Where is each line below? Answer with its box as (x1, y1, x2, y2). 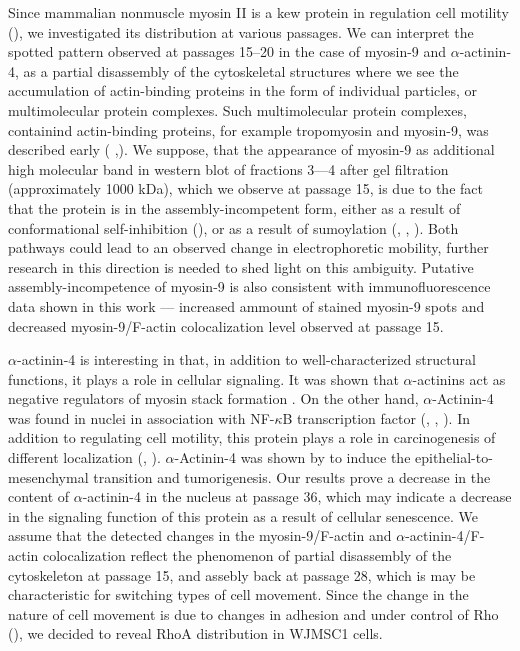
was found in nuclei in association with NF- (8, 407, 275, 428)
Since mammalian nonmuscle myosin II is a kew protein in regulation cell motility (8, 2, 509, 22)
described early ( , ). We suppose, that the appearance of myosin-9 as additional (8, 139, 495, 160)
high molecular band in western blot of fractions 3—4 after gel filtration (8, 158, 449, 179)
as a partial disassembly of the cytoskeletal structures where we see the (23, 60, 459, 81)
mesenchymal (8, 466, 89, 487)
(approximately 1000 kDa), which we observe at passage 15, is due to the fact (8, 178, 483, 199)
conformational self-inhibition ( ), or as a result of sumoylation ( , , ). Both (8, 217, 459, 238)
